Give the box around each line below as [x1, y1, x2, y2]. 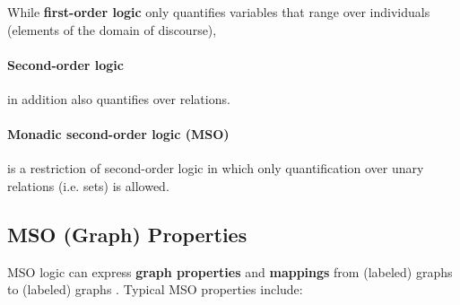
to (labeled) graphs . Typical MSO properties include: [7, 280, 303, 299]
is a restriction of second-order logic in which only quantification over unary [7, 159, 424, 178]
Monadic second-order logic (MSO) [7, 125, 230, 144]
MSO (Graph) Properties [7, 220, 247, 248]
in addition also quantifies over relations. [7, 89, 230, 108]
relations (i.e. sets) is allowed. [7, 176, 169, 195]
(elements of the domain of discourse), [7, 20, 217, 39]
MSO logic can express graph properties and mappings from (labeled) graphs [7, 262, 453, 281]
